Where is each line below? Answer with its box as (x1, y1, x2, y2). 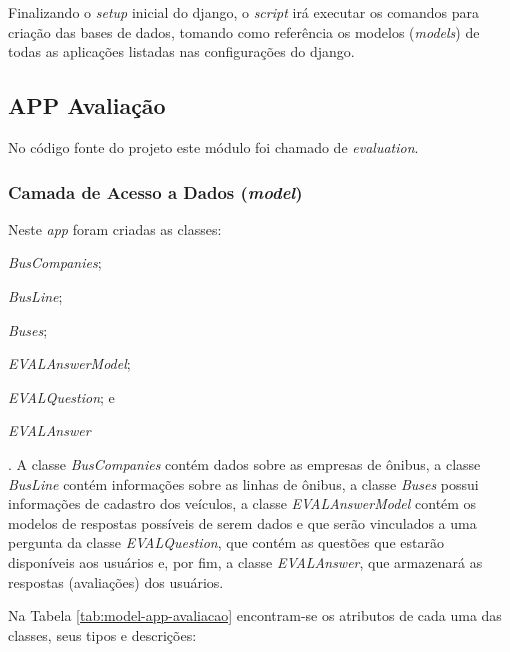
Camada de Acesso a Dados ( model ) (8, 179, 303, 204)
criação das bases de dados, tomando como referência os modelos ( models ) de (8, 21, 480, 42)
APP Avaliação (8, 90, 166, 121)
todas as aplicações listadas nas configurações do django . (8, 41, 355, 62)
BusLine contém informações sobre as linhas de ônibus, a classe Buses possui (8, 473, 479, 494)
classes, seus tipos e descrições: (8, 624, 197, 645)
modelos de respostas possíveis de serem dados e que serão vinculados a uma (8, 512, 477, 533)
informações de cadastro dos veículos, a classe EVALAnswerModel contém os (8, 493, 477, 514)
